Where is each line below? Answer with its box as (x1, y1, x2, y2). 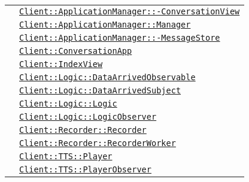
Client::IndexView (19, 59, 103, 69)
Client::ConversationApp (19, 46, 132, 56)
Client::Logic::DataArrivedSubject (19, 86, 181, 95)
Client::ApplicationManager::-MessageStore (19, 33, 220, 43)
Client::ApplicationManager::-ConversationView (19, 7, 240, 16)
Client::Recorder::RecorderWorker (19, 138, 176, 148)
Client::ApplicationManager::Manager (19, 20, 191, 29)
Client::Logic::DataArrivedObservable (19, 72, 196, 82)
